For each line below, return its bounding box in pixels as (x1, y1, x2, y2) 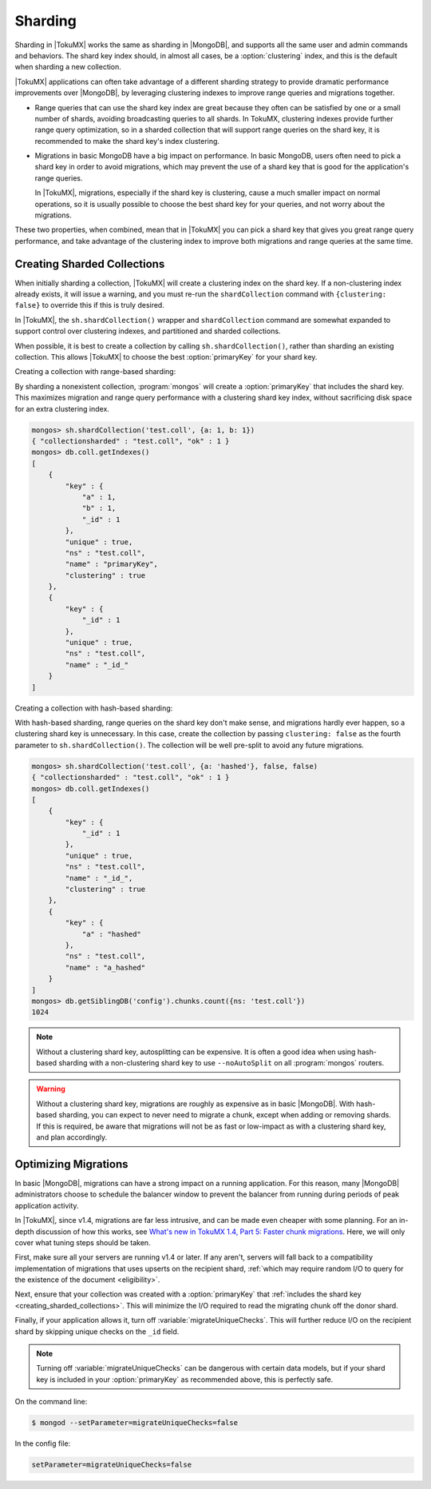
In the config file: (14, 1439, 71, 1448)
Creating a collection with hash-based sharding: (14, 703, 173, 713)
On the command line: (14, 1397, 88, 1407)
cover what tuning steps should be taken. (14, 1237, 151, 1247)
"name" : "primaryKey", (65, 559, 159, 569)
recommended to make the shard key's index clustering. (34, 136, 219, 145)
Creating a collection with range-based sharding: (14, 367, 176, 376)
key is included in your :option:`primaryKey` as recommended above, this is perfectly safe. (36, 1375, 334, 1384)
